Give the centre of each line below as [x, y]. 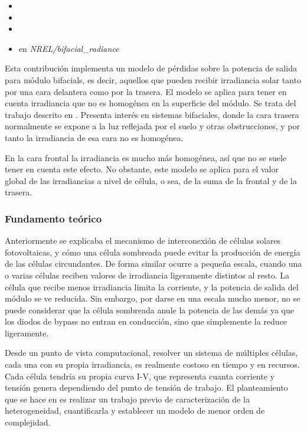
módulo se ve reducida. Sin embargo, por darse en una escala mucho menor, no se [153, 298]
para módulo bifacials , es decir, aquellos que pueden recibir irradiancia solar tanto [153, 79]
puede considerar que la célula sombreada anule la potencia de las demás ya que [149, 310]
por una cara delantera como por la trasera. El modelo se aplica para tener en [146, 91]
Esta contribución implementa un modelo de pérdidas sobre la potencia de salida [151, 68]
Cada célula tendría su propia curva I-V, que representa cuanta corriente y [140, 376]
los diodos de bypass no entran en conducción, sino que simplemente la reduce [146, 321]
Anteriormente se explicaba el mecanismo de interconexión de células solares [143, 240]
